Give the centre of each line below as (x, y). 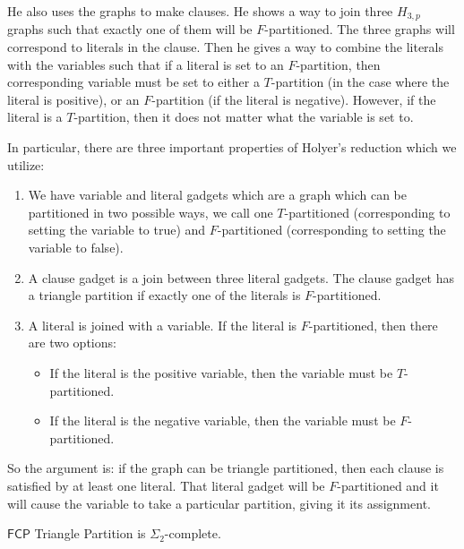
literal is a (35, 117)
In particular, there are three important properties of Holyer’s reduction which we (232, 147)
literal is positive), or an (73, 99)
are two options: (72, 343)
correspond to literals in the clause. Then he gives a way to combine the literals (225, 47)
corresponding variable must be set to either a (133, 82)
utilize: (26, 164)
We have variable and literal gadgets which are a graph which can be (217, 195)
